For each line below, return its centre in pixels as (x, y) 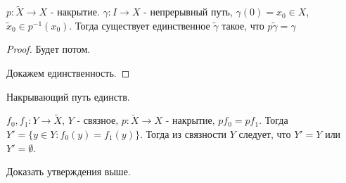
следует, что (265, 134)
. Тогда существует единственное (140, 25)
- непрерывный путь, (188, 12)
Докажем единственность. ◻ (68, 72)
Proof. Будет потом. (49, 49)
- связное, (98, 120)
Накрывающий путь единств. (68, 96)
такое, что (243, 25)
